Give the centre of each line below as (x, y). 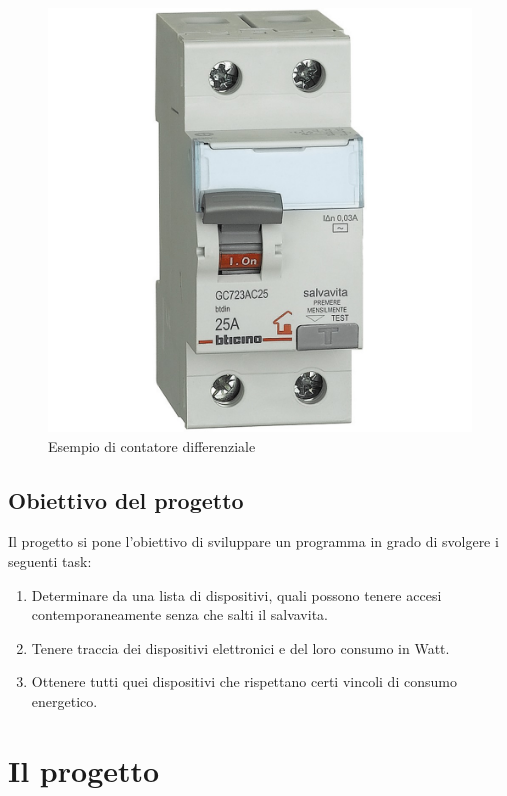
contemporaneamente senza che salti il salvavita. (179, 614)
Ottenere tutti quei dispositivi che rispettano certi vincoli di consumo (244, 681)
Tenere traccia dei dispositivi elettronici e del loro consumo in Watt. (240, 647)
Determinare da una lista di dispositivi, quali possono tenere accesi (236, 594)
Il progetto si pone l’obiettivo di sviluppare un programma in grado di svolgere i (253, 541)
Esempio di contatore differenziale (152, 445)
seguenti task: (50, 560)
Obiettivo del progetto (126, 499)
